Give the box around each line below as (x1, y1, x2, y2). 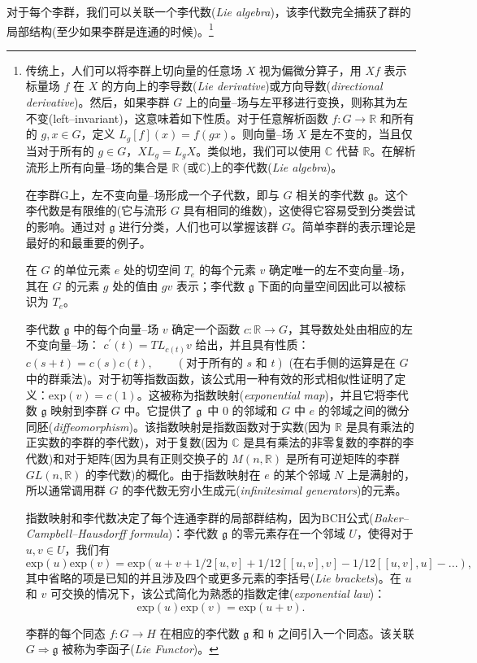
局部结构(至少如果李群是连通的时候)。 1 (7, 20, 214, 39)
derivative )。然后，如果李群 (25, 94, 170, 111)
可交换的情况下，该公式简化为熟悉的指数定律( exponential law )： (50, 585, 386, 602)
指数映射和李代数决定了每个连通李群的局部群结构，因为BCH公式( (25, 508, 374, 526)
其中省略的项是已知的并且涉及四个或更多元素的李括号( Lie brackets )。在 (25, 569, 401, 586)
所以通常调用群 (25, 482, 106, 499)
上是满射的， (346, 465, 415, 482)
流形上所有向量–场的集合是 (25, 159, 168, 176)
